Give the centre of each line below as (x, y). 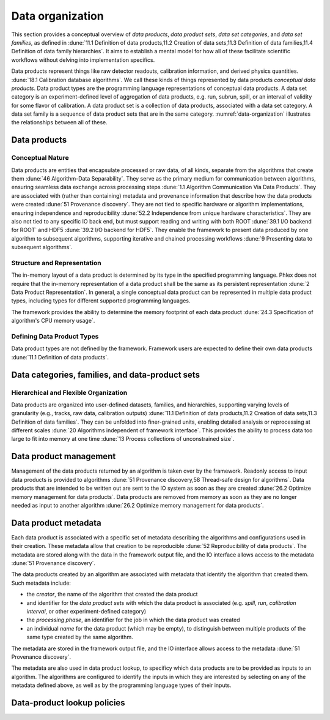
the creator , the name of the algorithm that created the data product (112, 594)
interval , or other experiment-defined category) (86, 611)
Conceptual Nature (40, 158)
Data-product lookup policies (68, 703)
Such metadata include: (41, 583)
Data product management (64, 456)
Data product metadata (56, 523)
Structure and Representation (57, 263)
